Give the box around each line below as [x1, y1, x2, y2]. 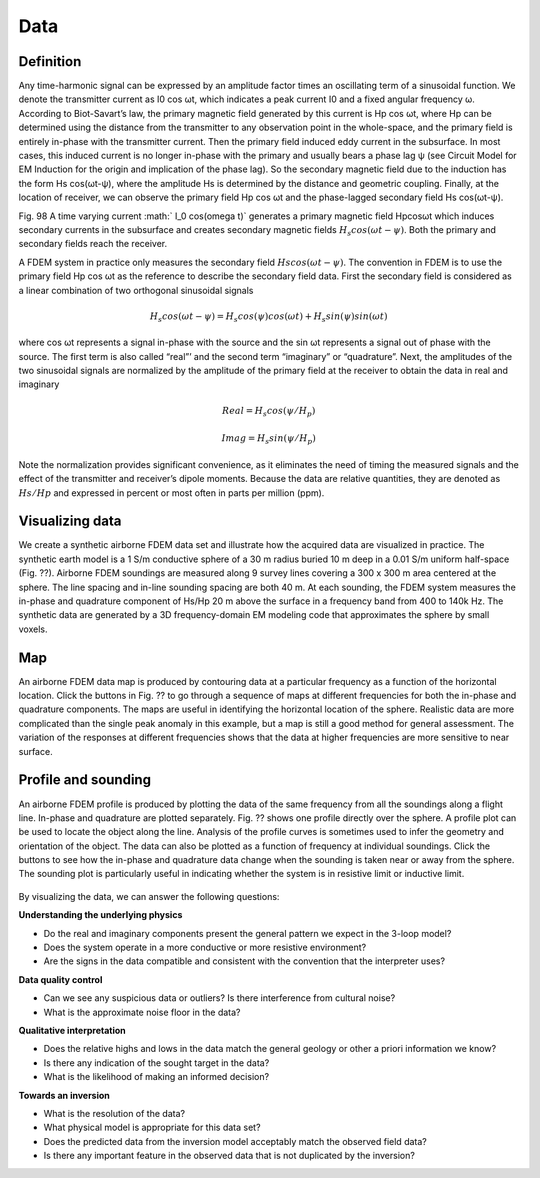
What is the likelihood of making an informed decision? [43, 1071, 270, 1083]
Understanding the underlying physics [18, 909, 183, 921]
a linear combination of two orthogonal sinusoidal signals [18, 284, 254, 296]
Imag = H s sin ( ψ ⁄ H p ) [221, 433, 317, 446]
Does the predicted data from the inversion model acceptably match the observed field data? [43, 1135, 427, 1147]
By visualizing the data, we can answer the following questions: [18, 890, 280, 902]
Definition [18, 53, 82, 70]
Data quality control [18, 973, 103, 985]
